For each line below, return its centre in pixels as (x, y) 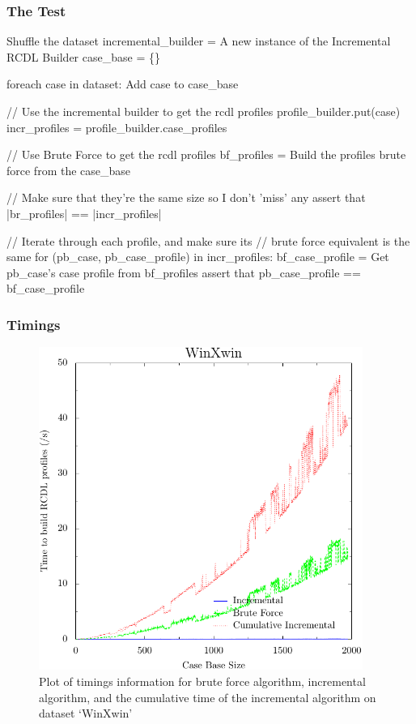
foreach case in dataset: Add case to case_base (123, 84)
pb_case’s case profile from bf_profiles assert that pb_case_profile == (184, 272)
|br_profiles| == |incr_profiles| (84, 213)
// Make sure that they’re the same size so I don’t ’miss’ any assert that (186, 197)
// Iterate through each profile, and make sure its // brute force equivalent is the (208, 240)
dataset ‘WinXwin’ (86, 713)
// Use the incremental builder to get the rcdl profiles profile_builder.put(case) (204, 111)
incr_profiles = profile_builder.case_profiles (117, 127)
